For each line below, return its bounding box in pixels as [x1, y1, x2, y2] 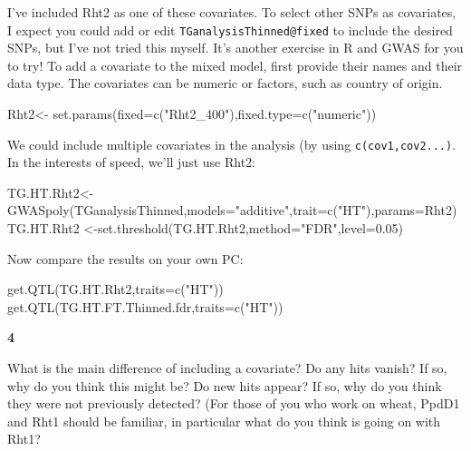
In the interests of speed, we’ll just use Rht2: [7, 152, 255, 172]
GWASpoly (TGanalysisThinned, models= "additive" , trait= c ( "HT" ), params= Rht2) [7, 201, 457, 220]
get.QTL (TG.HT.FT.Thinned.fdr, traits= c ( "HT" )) [7, 297, 284, 316]
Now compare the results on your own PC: [7, 249, 244, 268]
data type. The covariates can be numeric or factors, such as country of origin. [7, 74, 443, 93]
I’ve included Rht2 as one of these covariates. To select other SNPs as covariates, [7, 3, 457, 21]
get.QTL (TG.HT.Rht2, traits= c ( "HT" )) [7, 279, 224, 299]
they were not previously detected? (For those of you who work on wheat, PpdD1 [7, 394, 460, 413]
